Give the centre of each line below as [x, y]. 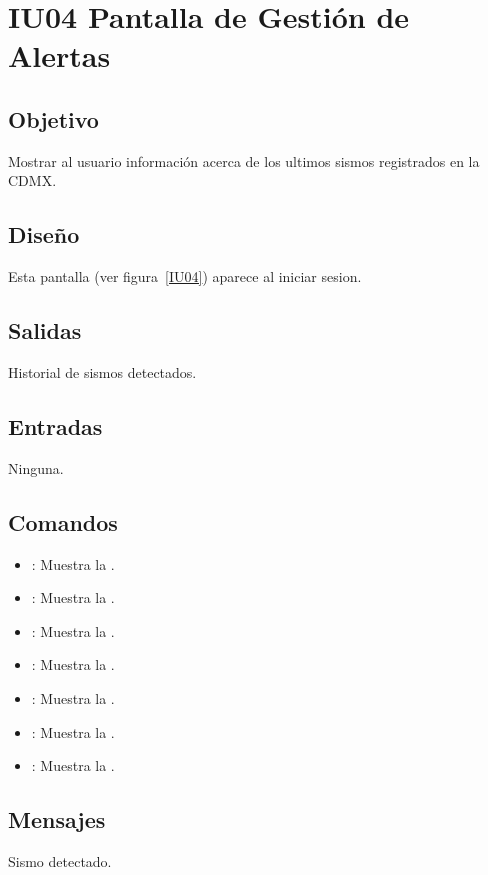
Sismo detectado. [60, 860]
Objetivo [53, 118]
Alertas [59, 55]
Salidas [45, 330]
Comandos [63, 521]
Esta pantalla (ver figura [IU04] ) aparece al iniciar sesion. [185, 276]
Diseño [44, 234]
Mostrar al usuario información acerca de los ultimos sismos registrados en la [244, 160]
